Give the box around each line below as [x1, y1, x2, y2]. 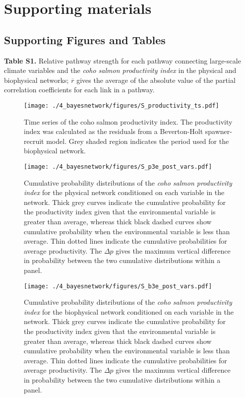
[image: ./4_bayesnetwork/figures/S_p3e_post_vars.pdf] [24, 163, 212, 170]
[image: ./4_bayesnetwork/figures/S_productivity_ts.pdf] [24, 102, 219, 109]
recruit [24, 135, 44, 146]
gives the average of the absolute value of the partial [76, 74, 236, 85]
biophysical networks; [4, 74, 69, 85]
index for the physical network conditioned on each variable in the [24, 187, 225, 198]
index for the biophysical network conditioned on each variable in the [24, 306, 234, 317]
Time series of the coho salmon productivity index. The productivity [24, 116, 233, 127]
